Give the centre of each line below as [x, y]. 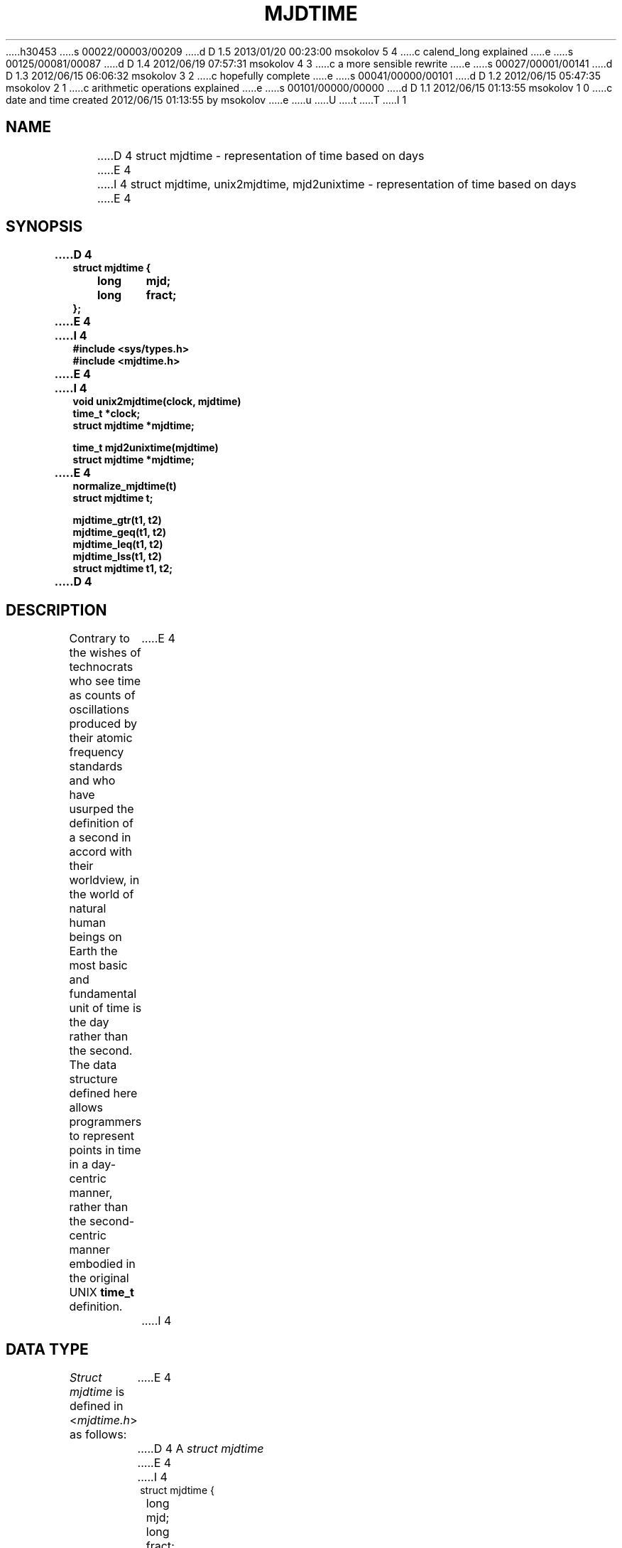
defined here [103, 1093]
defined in [97, 1406]
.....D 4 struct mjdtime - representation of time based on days [261, 155]
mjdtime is [97, 1392]
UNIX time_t [102, 1292]
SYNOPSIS [44, 227]
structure [93, 1079]
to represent [102, 1136]
